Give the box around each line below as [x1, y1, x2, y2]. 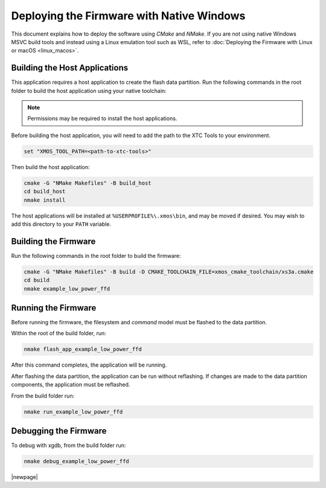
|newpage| [11, 474, 39, 481]
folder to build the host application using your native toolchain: [11, 87, 167, 94]
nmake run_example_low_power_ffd [24, 408, 123, 415]
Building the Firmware [11, 236, 96, 246]
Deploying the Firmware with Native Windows [11, 9, 246, 22]
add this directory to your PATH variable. [11, 220, 112, 228]
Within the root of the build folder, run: [11, 330, 107, 337]
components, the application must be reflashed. [11, 381, 130, 388]
